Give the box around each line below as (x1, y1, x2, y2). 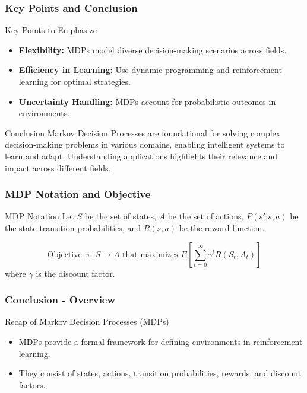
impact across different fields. (5, 161, 111, 174)
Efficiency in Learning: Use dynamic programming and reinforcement (18, 63, 282, 76)
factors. (18, 378, 46, 391)
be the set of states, (84, 210, 156, 222)
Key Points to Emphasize (5, 24, 97, 36)
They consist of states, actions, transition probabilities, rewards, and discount (18, 367, 302, 379)
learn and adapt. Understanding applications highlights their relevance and (5, 149, 277, 162)
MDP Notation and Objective (5, 187, 151, 202)
